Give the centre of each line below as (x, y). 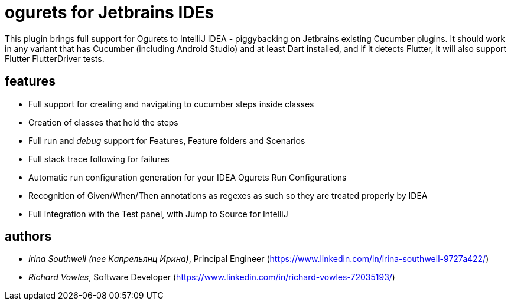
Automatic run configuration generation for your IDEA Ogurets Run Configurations (188, 177)
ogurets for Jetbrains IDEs (110, 12)
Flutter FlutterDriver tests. (55, 58)
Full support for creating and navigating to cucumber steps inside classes (171, 104)
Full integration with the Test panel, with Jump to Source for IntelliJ (158, 214)
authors (28, 237)
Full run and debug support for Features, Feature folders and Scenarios (167, 140)
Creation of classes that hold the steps (103, 122)
